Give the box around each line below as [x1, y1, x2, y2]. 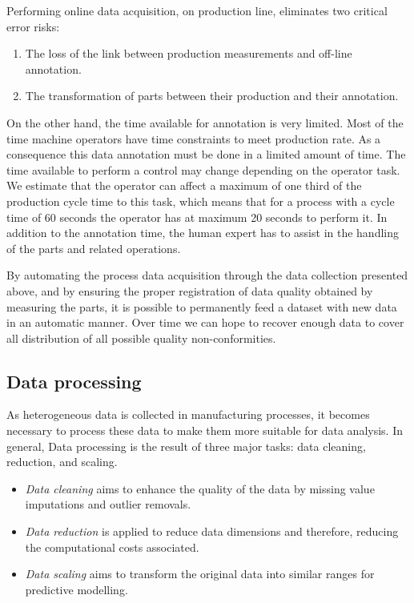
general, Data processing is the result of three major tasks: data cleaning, [6, 437, 366, 454]
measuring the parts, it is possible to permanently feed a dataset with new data [6, 298, 397, 315]
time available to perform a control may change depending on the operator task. [6, 161, 400, 178]
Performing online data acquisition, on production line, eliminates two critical [6, 2, 388, 18]
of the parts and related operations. [6, 239, 181, 256]
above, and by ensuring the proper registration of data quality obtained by [6, 282, 373, 299]
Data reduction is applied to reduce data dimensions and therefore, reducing [25, 523, 399, 540]
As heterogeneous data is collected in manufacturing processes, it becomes [6, 406, 370, 423]
